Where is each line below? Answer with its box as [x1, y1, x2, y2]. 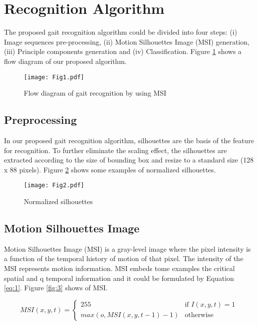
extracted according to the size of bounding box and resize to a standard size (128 [4, 155, 254, 165]
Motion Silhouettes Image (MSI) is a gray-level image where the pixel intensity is [4, 243, 251, 254]
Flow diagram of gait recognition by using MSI [24, 88, 166, 98]
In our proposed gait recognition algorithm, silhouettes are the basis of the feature [4, 135, 254, 145]
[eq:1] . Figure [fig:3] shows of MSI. [4, 282, 108, 293]
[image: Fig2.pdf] [24, 182, 84, 189]
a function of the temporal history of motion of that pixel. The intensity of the [4, 253, 244, 264]
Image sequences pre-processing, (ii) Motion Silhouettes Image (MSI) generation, [4, 36, 250, 47]
